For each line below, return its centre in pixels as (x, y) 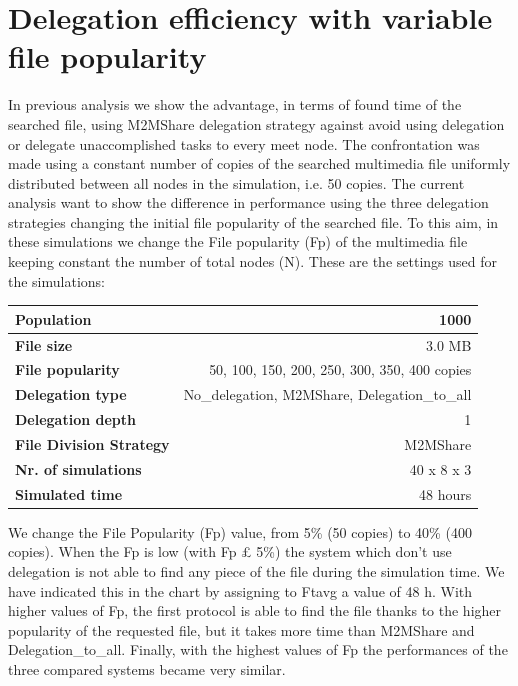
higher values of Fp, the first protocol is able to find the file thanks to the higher (255, 610)
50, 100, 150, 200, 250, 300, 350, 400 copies (340, 369)
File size (44, 344)
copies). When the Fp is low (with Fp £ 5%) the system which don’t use (230, 551)
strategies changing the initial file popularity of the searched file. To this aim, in (253, 221)
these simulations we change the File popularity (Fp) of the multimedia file (238, 241)
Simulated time (69, 493)
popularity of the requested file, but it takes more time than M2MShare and (241, 629)
